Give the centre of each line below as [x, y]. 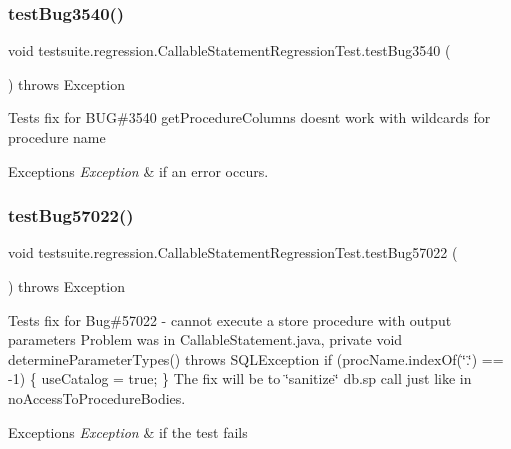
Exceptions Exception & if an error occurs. [138, 170]
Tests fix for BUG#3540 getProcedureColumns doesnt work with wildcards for [249, 117]
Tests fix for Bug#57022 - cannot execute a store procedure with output [230, 319]
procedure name [57, 137]
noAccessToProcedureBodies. [97, 397]
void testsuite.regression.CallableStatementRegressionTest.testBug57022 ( [233, 252]
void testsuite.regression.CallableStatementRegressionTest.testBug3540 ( [229, 50]
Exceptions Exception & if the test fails [128, 431]
